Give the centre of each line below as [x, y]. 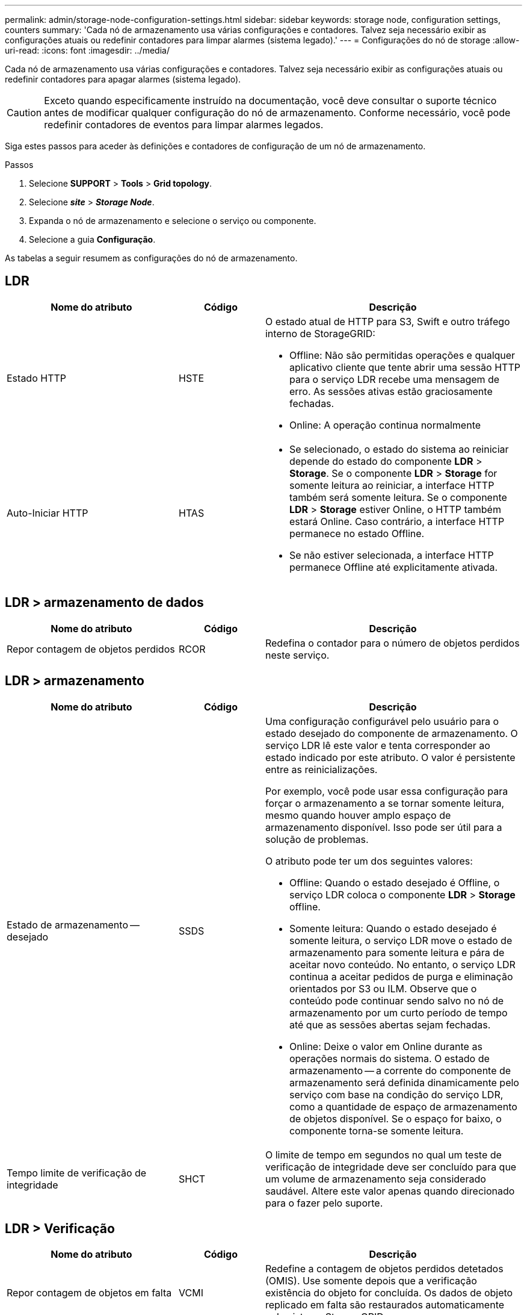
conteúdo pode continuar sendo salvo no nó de [396, 1000]
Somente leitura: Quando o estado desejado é [393, 928]
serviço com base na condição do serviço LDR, [396, 1094]
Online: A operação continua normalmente [385, 425]
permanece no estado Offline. [357, 533]
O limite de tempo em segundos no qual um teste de [383, 1155]
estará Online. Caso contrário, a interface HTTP [397, 521]
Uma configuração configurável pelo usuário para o [382, 721]
